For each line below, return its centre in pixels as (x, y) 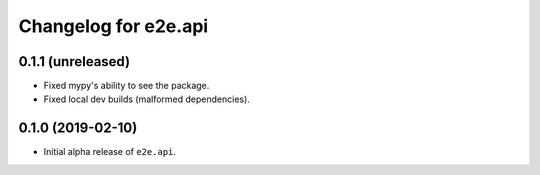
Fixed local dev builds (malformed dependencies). (146, 99)
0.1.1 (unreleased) (74, 61)
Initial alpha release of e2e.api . (110, 152)
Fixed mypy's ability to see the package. (126, 86)
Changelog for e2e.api (113, 26)
